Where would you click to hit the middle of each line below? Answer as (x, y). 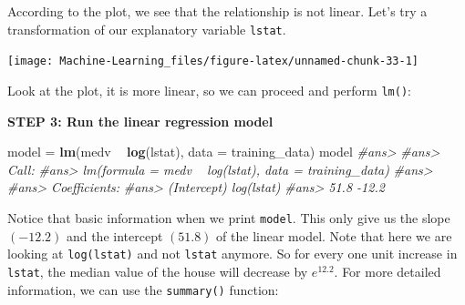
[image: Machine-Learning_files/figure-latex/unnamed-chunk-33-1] (213, 61)
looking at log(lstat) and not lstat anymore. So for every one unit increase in (232, 254)
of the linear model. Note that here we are (334, 235)
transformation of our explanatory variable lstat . (147, 29)
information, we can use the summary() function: (143, 289)
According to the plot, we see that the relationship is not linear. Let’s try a (217, 11)
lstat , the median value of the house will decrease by (158, 271)
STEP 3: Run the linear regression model (140, 121)
